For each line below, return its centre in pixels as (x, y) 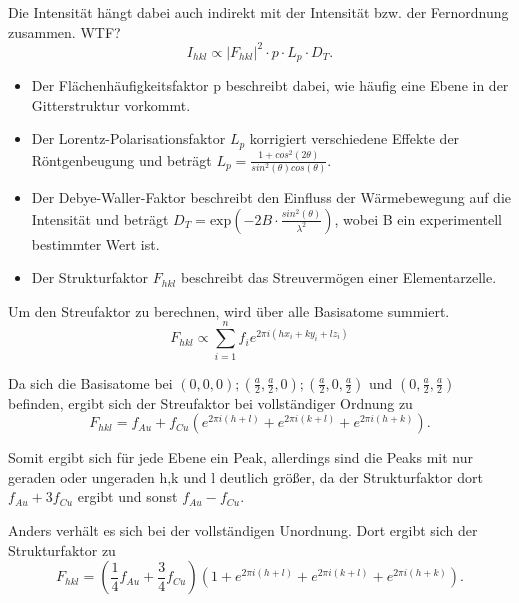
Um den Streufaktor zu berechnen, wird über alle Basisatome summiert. (229, 310)
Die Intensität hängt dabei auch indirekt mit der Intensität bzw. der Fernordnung (258, 12)
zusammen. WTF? (64, 31)
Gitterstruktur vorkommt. (111, 104)
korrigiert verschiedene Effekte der (354, 138)
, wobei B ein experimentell (418, 218)
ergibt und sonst (127, 496)
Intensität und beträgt (100, 218)
